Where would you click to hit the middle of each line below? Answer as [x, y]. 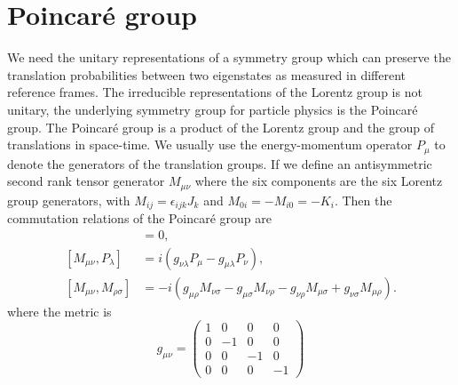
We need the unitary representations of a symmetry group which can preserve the [229, 57]
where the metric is [59, 311]
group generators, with [69, 200]
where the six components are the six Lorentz [319, 181]
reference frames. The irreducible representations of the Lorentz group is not [215, 92]
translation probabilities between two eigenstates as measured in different [206, 74]
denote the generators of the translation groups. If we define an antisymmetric [220, 163]
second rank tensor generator [86, 181]
